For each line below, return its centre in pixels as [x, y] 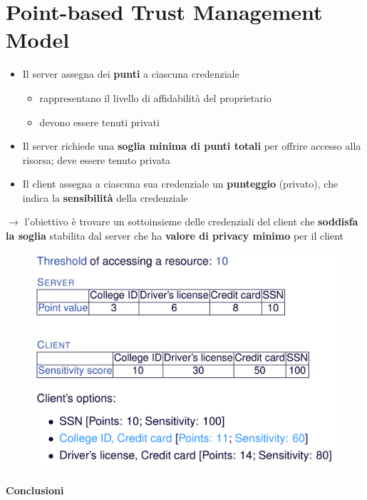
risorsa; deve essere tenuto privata [97, 159]
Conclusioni [35, 490]
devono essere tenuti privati [99, 122]
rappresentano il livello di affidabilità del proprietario [155, 97]
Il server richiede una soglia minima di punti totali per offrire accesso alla [192, 146]
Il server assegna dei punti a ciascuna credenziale [131, 74]
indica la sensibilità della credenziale [105, 197]
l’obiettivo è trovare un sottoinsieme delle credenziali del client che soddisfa [191, 221]
